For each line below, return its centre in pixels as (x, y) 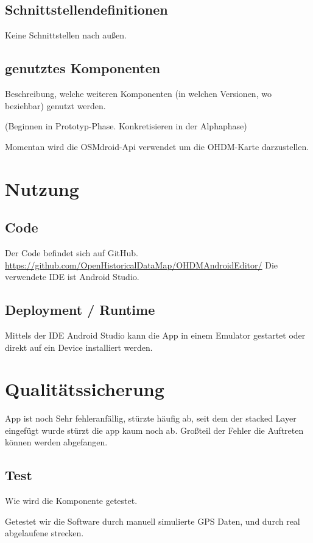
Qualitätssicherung (85, 389)
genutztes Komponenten (83, 68)
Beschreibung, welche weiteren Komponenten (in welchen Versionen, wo (138, 93)
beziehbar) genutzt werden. (55, 105)
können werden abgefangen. (56, 442)
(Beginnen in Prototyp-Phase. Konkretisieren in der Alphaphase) (126, 126)
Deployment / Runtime (80, 310)
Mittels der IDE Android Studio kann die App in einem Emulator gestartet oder (155, 335)
